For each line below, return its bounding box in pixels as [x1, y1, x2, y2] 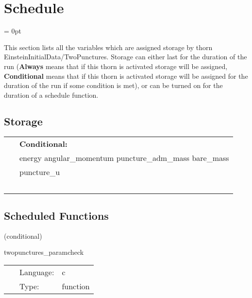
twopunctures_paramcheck [4, 247, 84, 257]
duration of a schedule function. [4, 89, 99, 100]
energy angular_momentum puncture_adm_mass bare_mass [19, 152, 229, 164]
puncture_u [19, 166, 60, 178]
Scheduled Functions [4, 208, 109, 223]
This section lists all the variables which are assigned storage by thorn [4, 42, 213, 52]
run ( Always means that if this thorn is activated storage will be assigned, [4, 61, 228, 71]
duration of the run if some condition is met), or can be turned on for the [4, 80, 223, 90]
